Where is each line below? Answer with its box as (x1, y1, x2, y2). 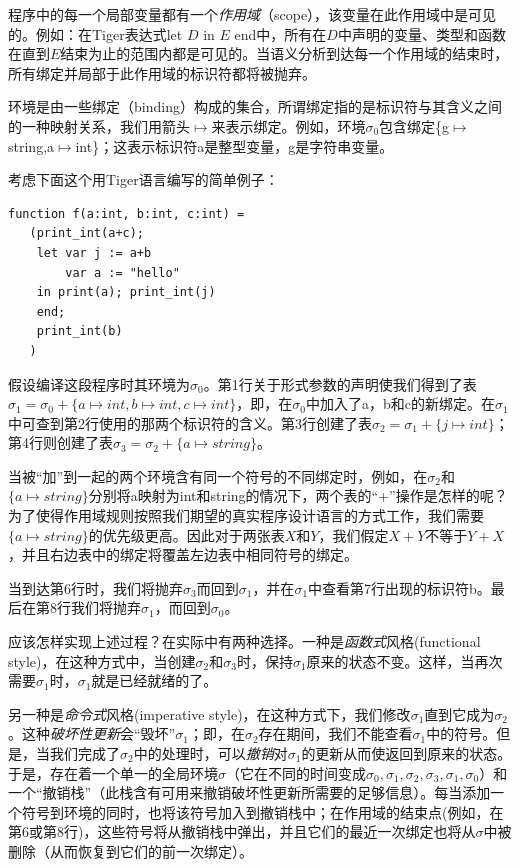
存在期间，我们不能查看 (258, 723, 413, 744)
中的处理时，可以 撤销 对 (133, 743, 288, 763)
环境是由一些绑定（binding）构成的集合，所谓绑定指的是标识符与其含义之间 (8, 96, 502, 117)
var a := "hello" (65, 265, 180, 280)
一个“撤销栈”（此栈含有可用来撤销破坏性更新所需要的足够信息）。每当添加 (8, 782, 491, 803)
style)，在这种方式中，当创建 (8, 650, 196, 671)
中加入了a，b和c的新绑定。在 (306, 393, 495, 414)
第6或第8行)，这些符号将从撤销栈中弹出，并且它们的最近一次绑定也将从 (8, 821, 476, 842)
